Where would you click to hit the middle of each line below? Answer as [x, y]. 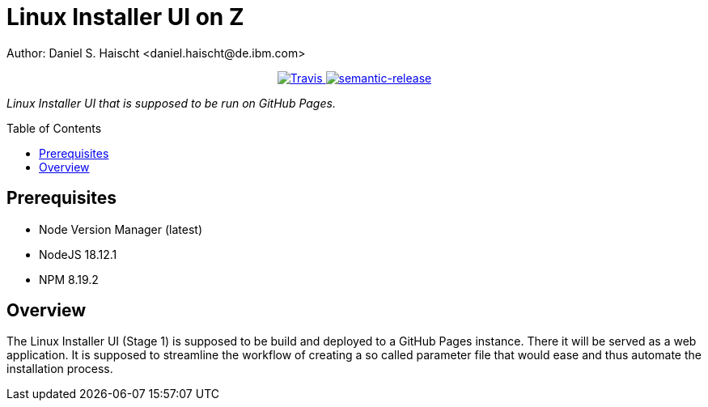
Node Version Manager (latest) [121, 229]
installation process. [60, 369]
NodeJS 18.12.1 [78, 254]
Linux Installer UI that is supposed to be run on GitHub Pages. [171, 103]
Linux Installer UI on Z [125, 17]
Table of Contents [54, 128]
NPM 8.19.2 [69, 279]
